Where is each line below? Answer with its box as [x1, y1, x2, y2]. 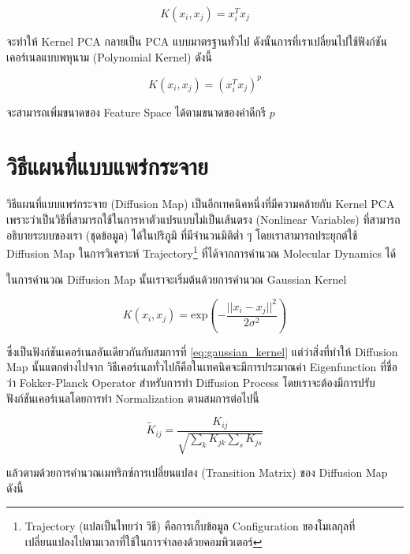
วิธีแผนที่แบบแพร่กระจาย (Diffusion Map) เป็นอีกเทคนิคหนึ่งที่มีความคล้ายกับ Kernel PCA [6, 195, 395, 212]
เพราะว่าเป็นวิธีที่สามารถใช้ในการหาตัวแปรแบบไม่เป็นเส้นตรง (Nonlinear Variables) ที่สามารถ [6, 211, 401, 227]
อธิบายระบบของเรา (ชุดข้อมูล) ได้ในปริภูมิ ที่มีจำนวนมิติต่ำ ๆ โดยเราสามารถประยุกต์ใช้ [6, 226, 358, 243]
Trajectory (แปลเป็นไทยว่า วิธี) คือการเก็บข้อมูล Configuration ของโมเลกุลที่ [24, 518, 356, 534]
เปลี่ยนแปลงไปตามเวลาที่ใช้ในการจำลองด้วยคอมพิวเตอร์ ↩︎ [24, 533, 263, 549]
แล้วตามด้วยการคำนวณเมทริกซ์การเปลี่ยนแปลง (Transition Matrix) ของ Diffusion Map [6, 464, 388, 481]
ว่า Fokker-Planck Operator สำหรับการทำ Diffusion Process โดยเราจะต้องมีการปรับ [6, 374, 375, 391]
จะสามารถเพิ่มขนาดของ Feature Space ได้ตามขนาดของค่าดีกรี [6, 103, 266, 120]
